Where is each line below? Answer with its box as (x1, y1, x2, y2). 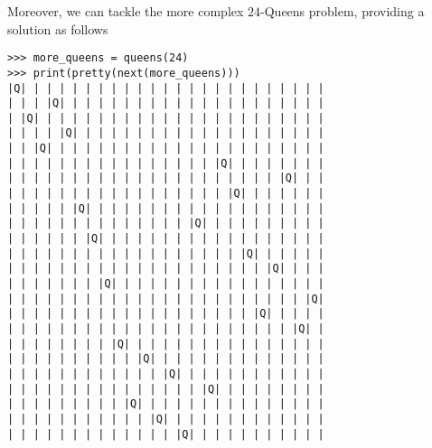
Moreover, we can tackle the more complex (7, 2, 244, 20)
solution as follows (7, 19, 108, 38)
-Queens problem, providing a (260, 2, 425, 20)
